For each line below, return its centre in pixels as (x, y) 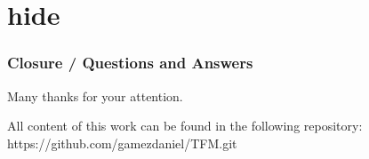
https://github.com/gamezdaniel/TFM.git (122, 143)
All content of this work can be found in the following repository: (185, 126)
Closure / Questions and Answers (130, 63)
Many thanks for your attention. (95, 95)
